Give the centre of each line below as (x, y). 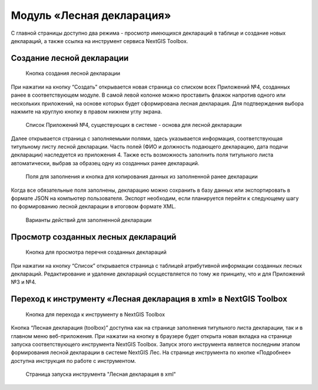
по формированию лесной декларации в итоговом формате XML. (93, 207)
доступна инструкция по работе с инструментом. (74, 360)
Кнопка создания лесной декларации (73, 73)
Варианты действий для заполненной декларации (89, 220)
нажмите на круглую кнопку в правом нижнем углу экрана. (87, 112)
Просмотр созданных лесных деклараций (94, 237)
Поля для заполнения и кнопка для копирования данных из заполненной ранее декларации (142, 176)
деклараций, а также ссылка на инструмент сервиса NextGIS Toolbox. (100, 41)
